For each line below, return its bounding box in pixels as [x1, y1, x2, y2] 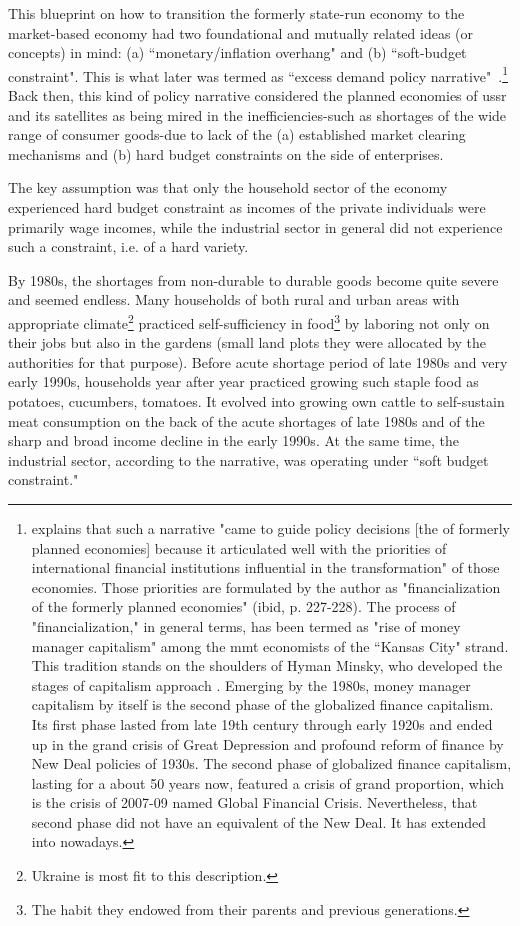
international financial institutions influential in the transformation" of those [31, 557, 500, 578]
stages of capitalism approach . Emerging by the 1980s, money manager [31, 674, 471, 695]
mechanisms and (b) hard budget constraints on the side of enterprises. [8, 143, 444, 164]
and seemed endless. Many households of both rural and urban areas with [8, 289, 460, 310]
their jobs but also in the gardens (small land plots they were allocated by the [8, 332, 487, 353]
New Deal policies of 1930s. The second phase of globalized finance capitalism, [31, 753, 512, 774]
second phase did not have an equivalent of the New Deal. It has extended [31, 811, 487, 832]
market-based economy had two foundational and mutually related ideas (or [8, 22, 474, 43]
